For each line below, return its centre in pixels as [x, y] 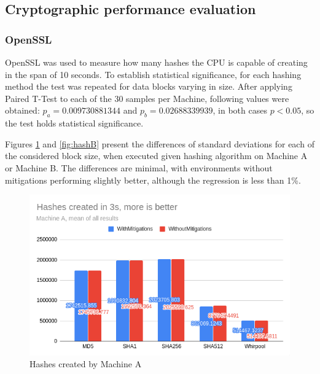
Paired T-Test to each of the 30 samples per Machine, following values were [147, 98]
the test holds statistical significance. [74, 123]
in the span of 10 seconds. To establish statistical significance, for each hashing [153, 74]
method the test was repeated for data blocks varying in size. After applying [149, 86]
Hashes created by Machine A [86, 364]
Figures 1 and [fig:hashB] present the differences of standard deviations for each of [160, 143]
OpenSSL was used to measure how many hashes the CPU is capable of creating [156, 62]
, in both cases [240, 110]
